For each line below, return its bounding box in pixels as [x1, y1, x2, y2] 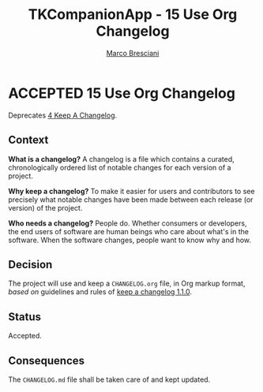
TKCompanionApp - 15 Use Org [28, 6, 238, 24]
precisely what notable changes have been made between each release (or [8, 195, 254, 204]
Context [8, 133, 49, 147]
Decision [8, 258, 53, 271]
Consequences [8, 353, 85, 368]
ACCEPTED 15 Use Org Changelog [8, 84, 235, 102]
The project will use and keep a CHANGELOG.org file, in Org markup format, [8, 278, 246, 289]
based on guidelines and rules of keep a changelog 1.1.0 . [8, 287, 192, 297]
